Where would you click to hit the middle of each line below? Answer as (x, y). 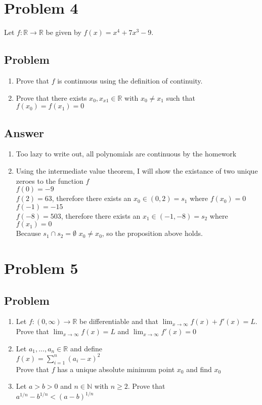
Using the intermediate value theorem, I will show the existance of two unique (137, 170)
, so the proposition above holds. (152, 233)
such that (181, 97)
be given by (63, 32)
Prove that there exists (51, 97)
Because (28, 233)
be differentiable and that (119, 321)
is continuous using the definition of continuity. (130, 80)
